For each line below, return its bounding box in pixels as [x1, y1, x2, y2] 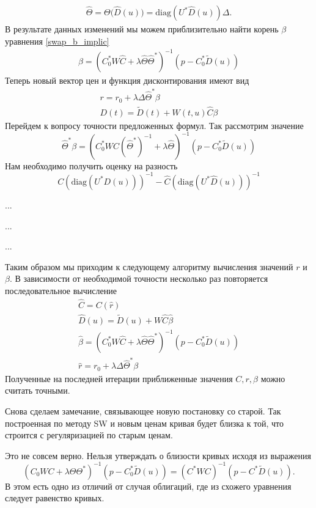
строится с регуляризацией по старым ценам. [5, 429, 173, 441]
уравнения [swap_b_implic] [5, 34, 109, 47]
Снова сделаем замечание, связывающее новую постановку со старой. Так [5, 404, 281, 417]
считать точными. [5, 384, 70, 397]
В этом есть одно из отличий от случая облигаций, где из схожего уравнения [5, 479, 292, 492]
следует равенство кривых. [5, 491, 105, 504]
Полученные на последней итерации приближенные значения [5, 372, 233, 385]
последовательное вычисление [5, 284, 117, 296]
